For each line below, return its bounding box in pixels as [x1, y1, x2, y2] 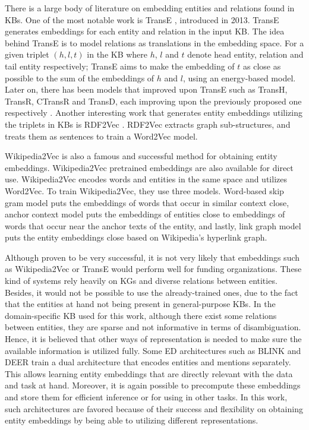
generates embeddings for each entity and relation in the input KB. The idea [5, 25, 285, 37]
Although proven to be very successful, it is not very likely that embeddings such [5, 251, 300, 263]
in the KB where [87, 48, 148, 61]
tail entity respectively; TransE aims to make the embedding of [5, 59, 235, 72]
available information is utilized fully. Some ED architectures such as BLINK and [5, 344, 301, 356]
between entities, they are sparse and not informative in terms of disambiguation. [5, 321, 301, 333]
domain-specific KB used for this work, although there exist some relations [5, 309, 277, 321]
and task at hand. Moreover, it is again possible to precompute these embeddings [5, 379, 301, 391]
